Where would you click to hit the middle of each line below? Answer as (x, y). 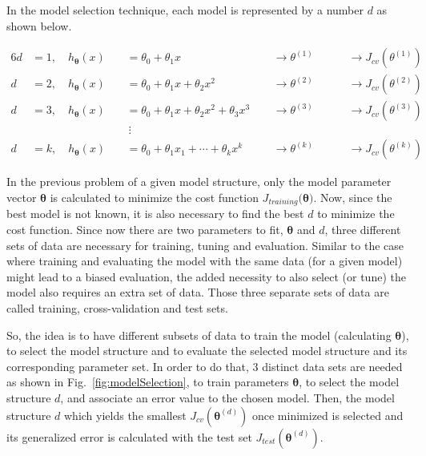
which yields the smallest (125, 415)
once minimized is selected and (328, 415)
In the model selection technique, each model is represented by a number (185, 10)
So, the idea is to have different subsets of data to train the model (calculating (199, 335)
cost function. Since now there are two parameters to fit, (145, 229)
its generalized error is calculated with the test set (129, 436)
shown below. (39, 25)
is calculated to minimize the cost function (154, 197)
